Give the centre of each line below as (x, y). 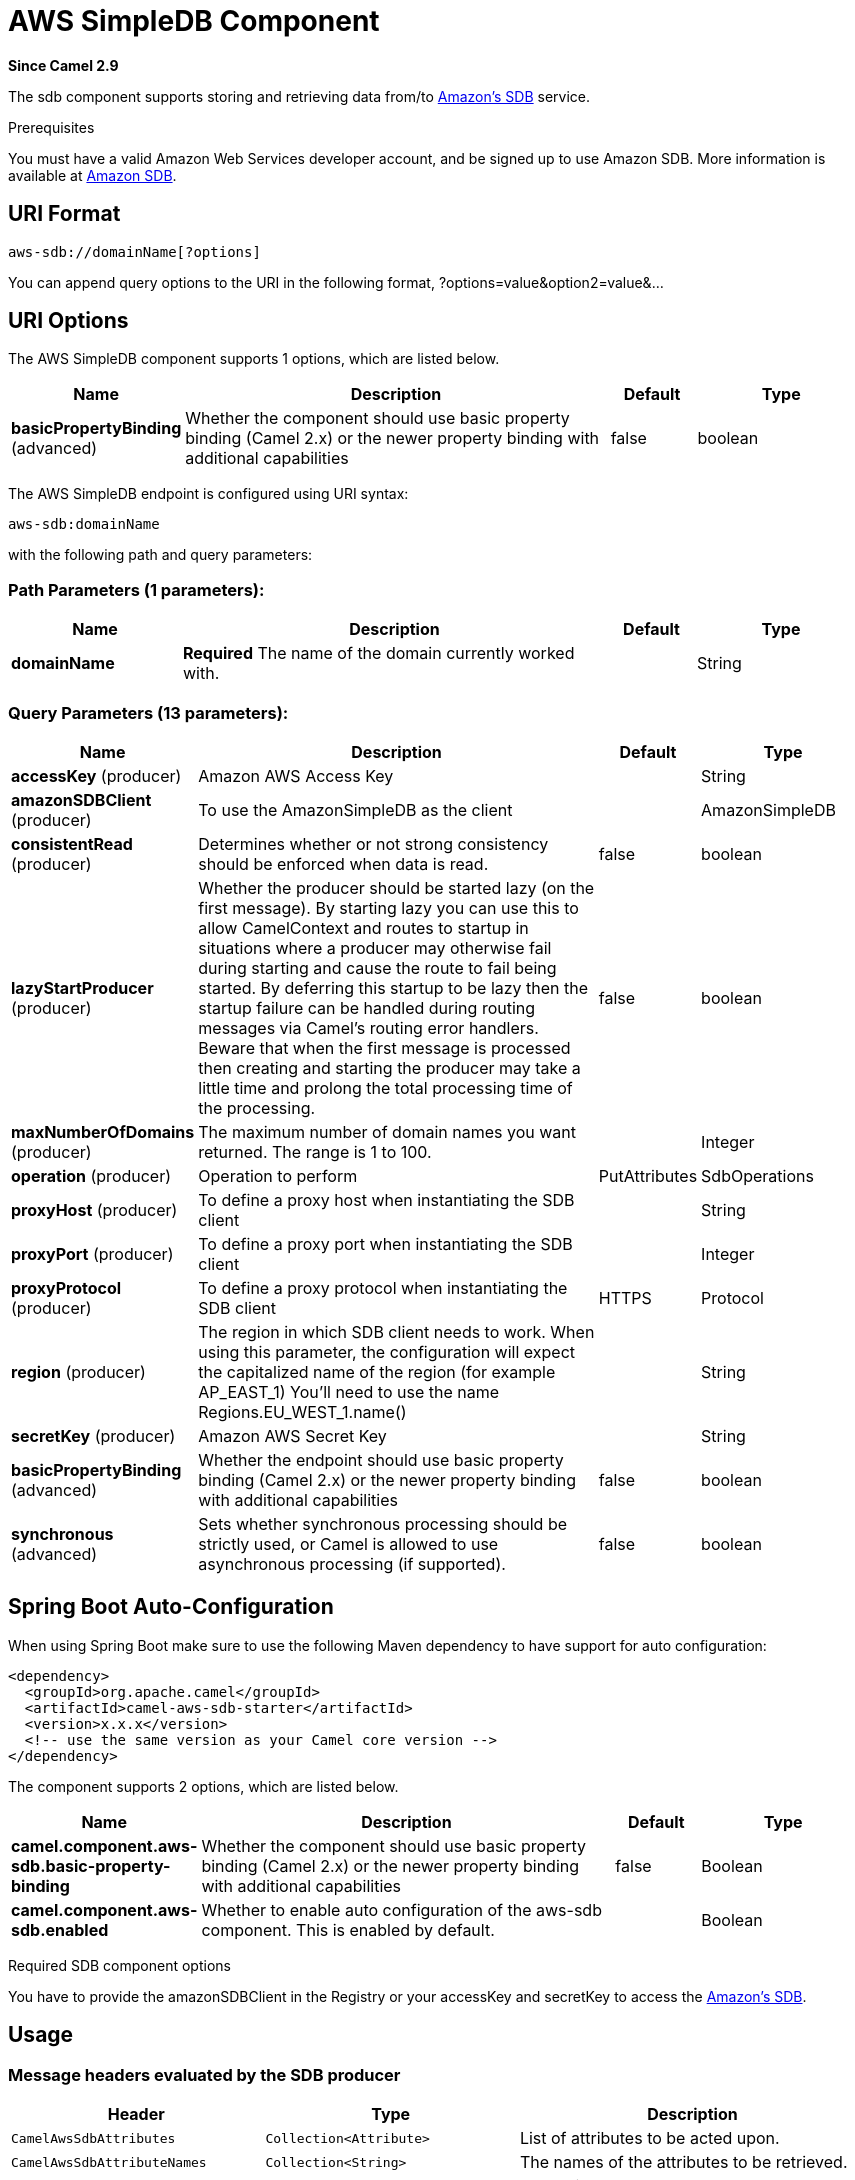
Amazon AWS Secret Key (292, 1435)
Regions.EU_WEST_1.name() (302, 1411)
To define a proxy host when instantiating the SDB (386, 1199)
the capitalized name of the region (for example (377, 1371)
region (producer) (78, 1371)
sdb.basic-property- (91, 1865)
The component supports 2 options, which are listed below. (203, 1786)
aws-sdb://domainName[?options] (134, 251)
